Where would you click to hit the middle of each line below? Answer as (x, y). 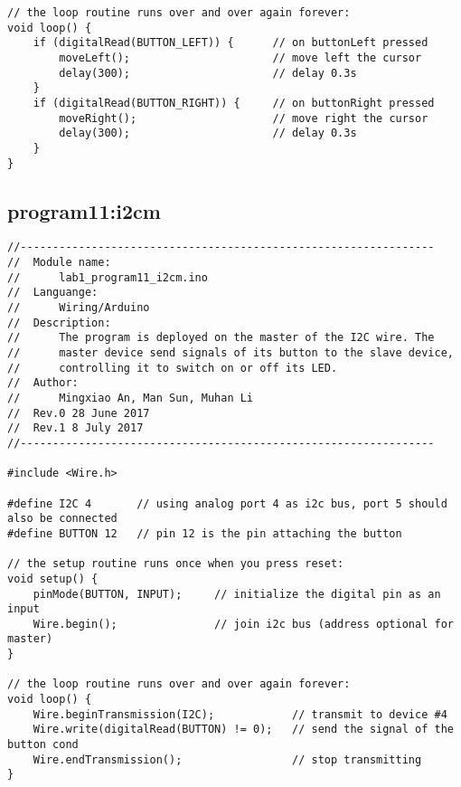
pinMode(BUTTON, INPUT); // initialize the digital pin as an (237, 594)
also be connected (62, 519)
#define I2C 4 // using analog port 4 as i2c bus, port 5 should (227, 503)
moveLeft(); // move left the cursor (240, 57)
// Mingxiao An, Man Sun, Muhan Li (131, 398)
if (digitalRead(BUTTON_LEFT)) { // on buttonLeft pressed (230, 43)
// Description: (59, 322)
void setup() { (53, 578)
